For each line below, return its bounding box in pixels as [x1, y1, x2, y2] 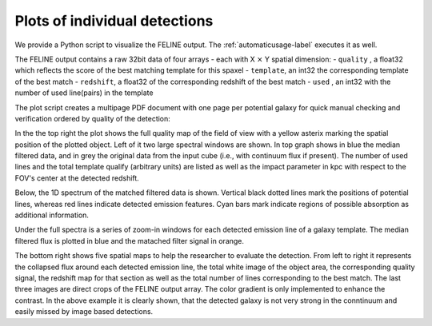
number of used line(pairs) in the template [14, 88, 154, 97]
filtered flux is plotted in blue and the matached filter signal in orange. [14, 236, 244, 245]
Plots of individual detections [14, 12, 214, 30]
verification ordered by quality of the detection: [14, 113, 171, 123]
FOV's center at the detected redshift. [14, 173, 139, 183]
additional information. [14, 210, 90, 220]
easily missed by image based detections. [14, 307, 154, 316]
